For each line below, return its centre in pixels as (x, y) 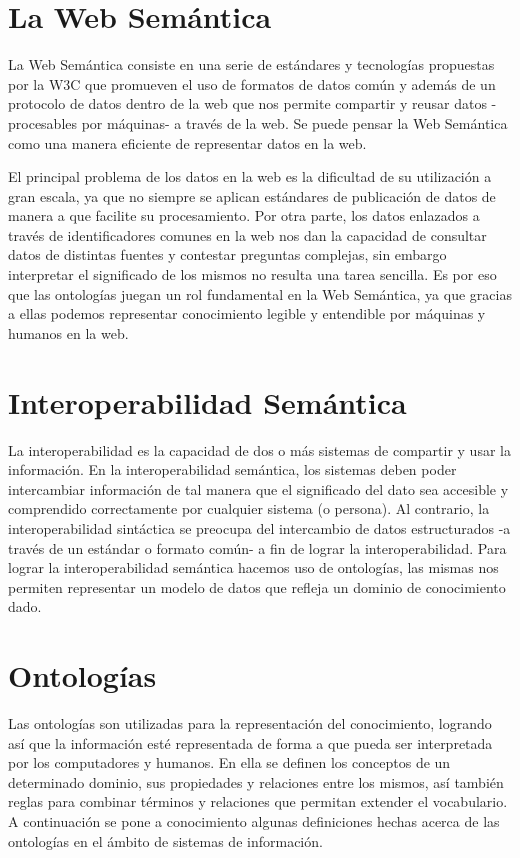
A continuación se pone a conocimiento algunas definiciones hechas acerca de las (254, 821)
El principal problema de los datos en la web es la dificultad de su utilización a (250, 176)
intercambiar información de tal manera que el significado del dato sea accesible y (258, 488)
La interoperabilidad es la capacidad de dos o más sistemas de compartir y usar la (259, 449)
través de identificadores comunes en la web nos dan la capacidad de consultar (247, 234)
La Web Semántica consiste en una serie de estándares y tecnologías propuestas (251, 64)
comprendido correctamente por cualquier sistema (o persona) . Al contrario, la (249, 508)
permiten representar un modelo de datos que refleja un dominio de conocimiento (257, 586)
